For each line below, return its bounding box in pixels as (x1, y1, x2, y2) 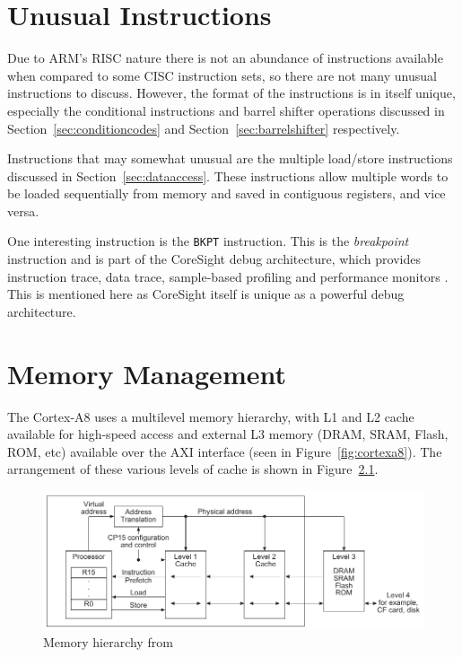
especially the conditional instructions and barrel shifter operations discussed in (7, 101, 445, 119)
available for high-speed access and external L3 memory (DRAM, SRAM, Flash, (7, 425, 449, 443)
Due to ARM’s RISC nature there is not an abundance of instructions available (7, 48, 443, 67)
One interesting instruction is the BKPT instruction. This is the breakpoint (7, 232, 409, 250)
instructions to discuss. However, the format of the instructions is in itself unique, (7, 83, 456, 102)
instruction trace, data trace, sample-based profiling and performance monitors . (7, 267, 449, 285)
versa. (7, 201, 39, 220)
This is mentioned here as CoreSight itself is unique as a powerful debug (7, 285, 405, 303)
